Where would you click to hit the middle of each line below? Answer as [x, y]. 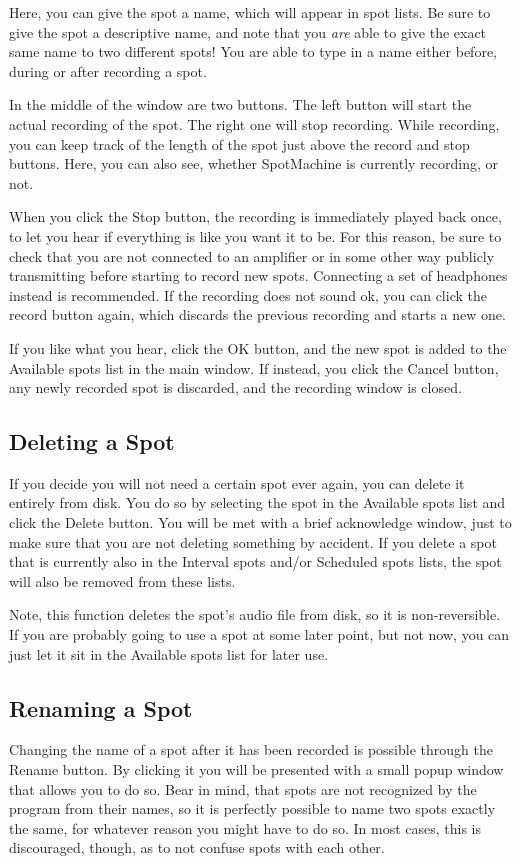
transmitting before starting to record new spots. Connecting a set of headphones [258, 275]
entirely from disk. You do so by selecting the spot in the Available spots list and [257, 502]
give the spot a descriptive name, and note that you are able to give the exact [248, 31]
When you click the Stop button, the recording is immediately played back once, [255, 216]
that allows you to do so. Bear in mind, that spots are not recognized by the [243, 788]
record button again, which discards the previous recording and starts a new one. [257, 314]
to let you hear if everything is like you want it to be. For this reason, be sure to [255, 235]
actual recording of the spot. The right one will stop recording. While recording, [254, 123]
